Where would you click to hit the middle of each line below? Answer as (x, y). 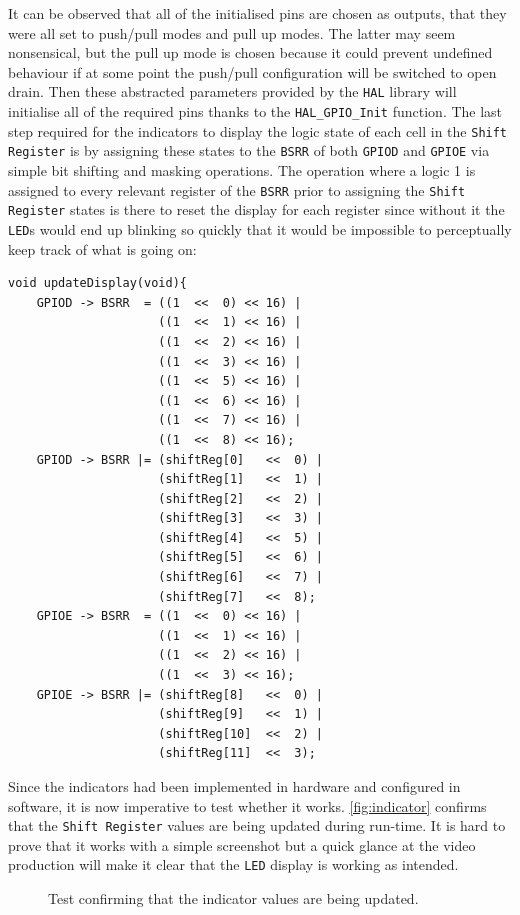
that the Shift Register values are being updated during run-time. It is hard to (257, 825)
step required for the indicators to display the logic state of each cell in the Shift (258, 130)
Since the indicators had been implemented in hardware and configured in (234, 786)
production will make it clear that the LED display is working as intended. (233, 864)
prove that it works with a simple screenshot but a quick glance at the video (242, 844)
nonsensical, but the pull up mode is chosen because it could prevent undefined (250, 52)
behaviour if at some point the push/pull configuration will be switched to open (252, 71)
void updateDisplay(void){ (97, 283)
